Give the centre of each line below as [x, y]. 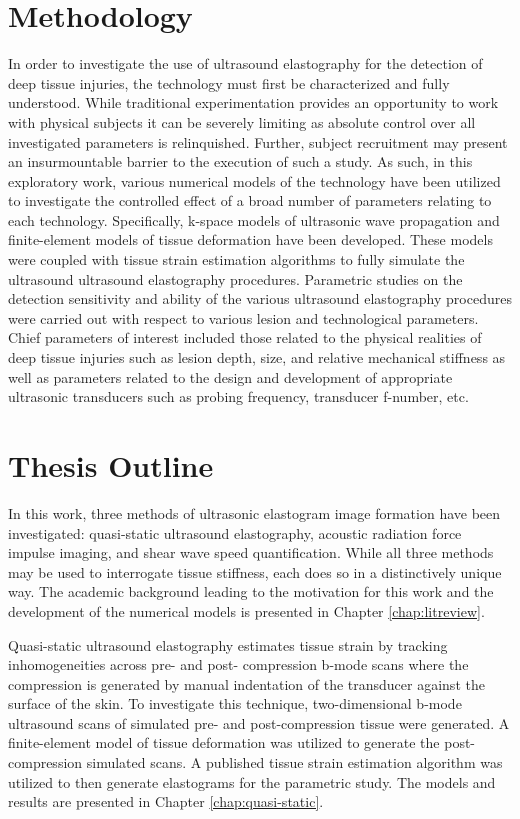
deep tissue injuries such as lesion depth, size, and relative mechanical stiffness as [257, 357]
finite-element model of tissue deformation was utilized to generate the [224, 742]
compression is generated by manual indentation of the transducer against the [246, 683]
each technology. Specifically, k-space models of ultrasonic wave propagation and [254, 219]
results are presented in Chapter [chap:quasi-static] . [166, 801]
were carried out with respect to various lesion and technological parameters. [243, 317]
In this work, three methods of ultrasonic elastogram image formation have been [254, 512]
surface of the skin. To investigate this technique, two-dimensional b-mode [235, 703]
